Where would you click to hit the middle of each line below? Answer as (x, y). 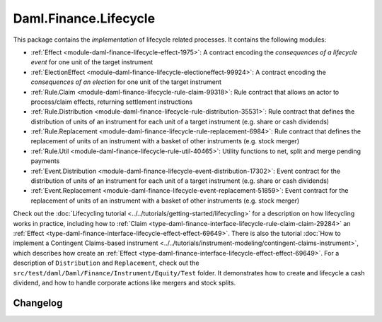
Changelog (38, 303)
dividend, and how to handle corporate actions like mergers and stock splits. (125, 282)
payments (45, 161)
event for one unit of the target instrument (92, 62)
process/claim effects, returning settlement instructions (112, 102)
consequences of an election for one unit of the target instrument (126, 82)
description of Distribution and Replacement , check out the (106, 263)
